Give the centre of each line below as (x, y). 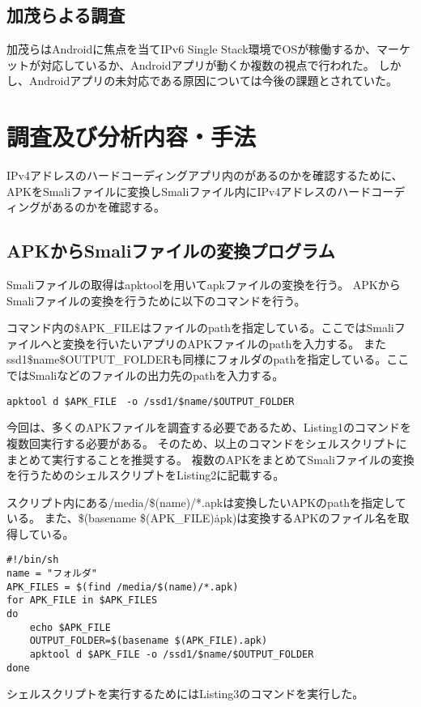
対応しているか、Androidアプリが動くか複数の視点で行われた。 (207, 64)
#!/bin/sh (33, 560)
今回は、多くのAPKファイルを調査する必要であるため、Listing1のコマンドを (209, 427)
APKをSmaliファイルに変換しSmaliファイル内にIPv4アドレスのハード (189, 191)
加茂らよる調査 (66, 15)
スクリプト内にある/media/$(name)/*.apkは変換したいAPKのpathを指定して (206, 502)
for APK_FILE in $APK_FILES (82, 601)
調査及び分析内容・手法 (132, 136)
